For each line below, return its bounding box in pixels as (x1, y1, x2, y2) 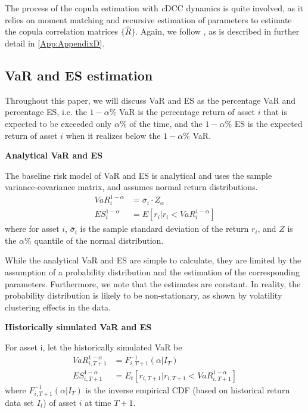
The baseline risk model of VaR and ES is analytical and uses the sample (5, 169, 272, 181)
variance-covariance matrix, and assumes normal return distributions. (5, 181, 258, 193)
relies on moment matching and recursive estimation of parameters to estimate (5, 13, 292, 26)
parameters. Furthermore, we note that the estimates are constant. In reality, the (5, 277, 301, 290)
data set (5, 396, 35, 408)
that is (263, 105, 287, 118)
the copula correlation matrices (5, 25, 118, 38)
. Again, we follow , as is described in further (135, 25, 300, 38)
